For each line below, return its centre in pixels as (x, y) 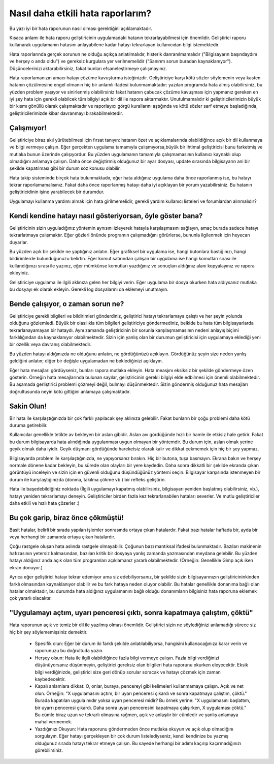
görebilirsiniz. (49, 750)
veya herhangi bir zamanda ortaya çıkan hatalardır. (62, 537)
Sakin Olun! (28, 406)
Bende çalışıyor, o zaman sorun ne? (67, 304)
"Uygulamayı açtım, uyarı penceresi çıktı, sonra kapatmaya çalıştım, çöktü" (131, 613)
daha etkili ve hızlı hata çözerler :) (44, 503)
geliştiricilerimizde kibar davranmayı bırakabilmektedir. (66, 113)
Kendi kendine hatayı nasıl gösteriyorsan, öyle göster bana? (106, 216)
